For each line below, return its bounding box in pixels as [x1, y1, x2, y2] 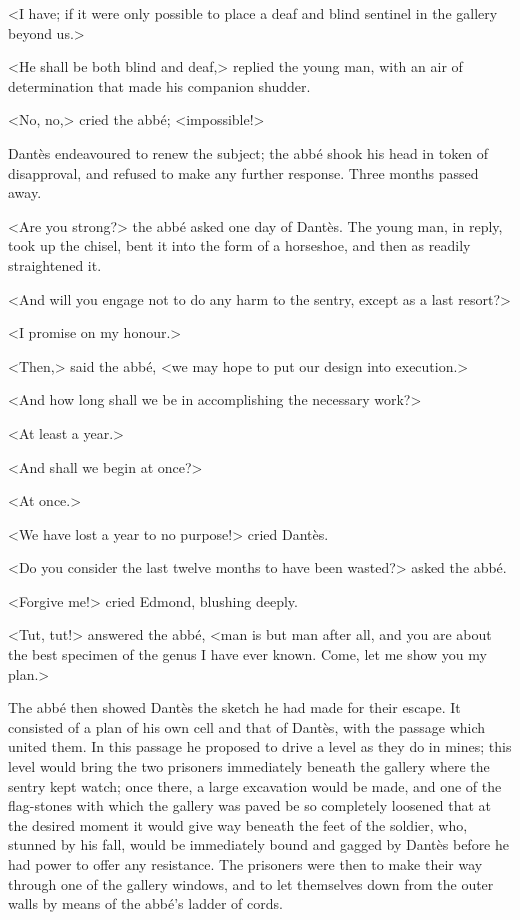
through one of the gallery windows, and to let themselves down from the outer [8, 873, 494, 894]
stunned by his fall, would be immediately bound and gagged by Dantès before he [8, 834, 510, 855]
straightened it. [8, 254, 102, 275]
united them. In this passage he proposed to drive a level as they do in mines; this [8, 736, 512, 757]
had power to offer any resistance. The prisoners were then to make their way [8, 854, 483, 874]
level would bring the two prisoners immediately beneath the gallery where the [8, 756, 490, 777]
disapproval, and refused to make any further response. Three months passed [8, 162, 479, 183]
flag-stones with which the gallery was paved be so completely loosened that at [8, 795, 491, 816]
